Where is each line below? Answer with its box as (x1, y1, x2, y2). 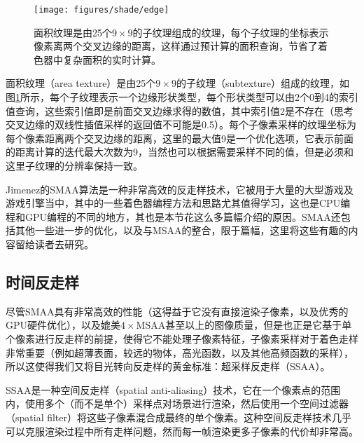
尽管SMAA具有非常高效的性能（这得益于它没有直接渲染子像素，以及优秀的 (6, 304, 349, 318)
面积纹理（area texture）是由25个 (6, 76, 156, 90)
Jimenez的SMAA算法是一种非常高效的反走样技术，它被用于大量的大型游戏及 (6, 182, 353, 196)
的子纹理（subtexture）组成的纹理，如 (176, 76, 349, 90)
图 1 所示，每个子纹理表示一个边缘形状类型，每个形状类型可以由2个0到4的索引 (6, 90, 358, 104)
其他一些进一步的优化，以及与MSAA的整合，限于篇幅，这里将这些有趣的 (15, 223, 349, 238)
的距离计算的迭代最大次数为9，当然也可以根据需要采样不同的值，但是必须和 (6, 144, 353, 159)
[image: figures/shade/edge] (34, 5, 169, 15)
